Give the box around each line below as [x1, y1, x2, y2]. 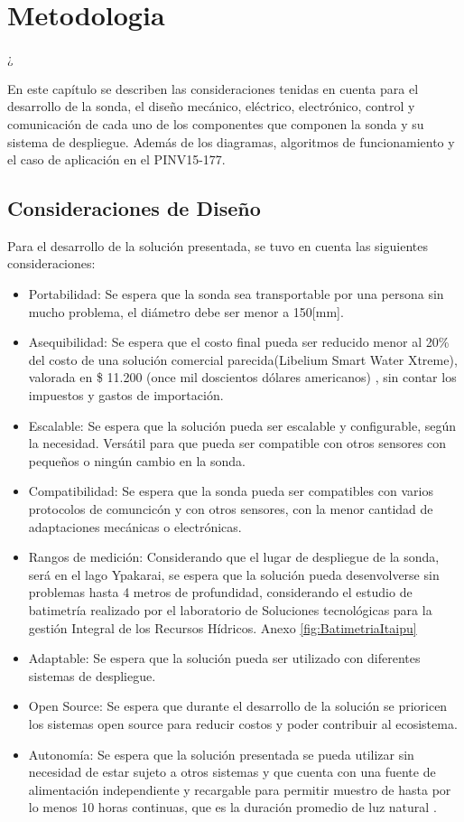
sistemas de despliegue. [28, 666, 156, 685]
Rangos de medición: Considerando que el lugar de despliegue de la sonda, [28, 547, 440, 566]
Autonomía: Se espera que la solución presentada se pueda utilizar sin [28, 744, 414, 763]
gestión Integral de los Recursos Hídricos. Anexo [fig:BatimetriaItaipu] [28, 618, 417, 637]
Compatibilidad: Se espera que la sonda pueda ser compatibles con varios [28, 481, 433, 500]
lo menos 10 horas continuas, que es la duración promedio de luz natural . [28, 798, 437, 817]
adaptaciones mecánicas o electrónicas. [28, 517, 242, 536]
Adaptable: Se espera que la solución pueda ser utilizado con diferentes [28, 649, 421, 668]
